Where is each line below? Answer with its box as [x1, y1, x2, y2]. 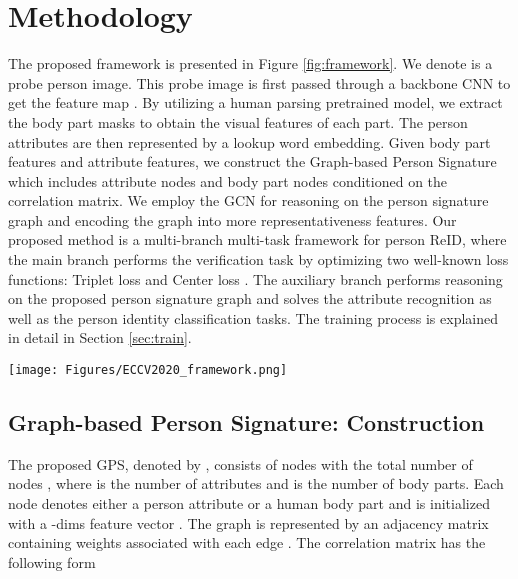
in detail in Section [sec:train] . [8, 327, 192, 348]
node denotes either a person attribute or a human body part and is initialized [8, 493, 490, 514]
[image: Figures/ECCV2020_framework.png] [8, 363, 288, 378]
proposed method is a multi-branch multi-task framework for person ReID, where [8, 229, 507, 250]
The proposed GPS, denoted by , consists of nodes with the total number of [8, 453, 473, 474]
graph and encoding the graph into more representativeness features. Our [8, 209, 457, 230]
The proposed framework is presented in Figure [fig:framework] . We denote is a [8, 53, 493, 74]
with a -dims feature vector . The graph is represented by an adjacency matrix [8, 512, 489, 533]
